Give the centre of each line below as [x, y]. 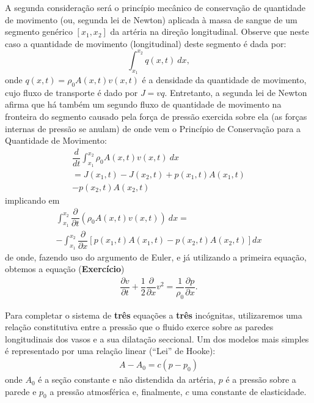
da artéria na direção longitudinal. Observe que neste [210, 31]
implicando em [32, 200]
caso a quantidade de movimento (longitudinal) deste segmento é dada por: [146, 43]
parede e [21, 391]
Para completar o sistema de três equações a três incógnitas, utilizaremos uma [154, 315]
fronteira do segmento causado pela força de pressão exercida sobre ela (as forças [156, 116]
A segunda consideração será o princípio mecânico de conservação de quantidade [155, 7]
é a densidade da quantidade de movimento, [224, 80]
